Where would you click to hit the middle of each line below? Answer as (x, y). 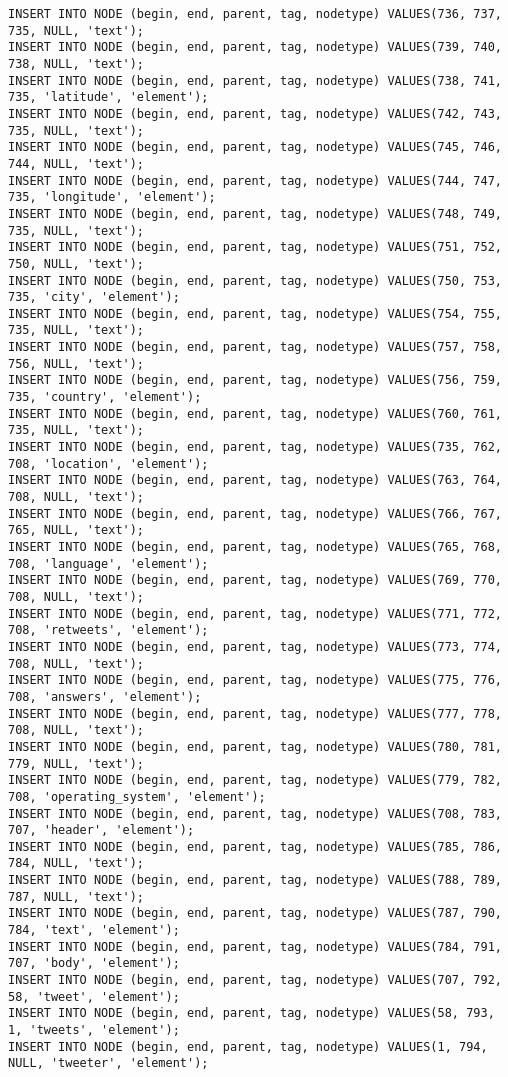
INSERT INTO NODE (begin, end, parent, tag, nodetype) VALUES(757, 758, (255, 347)
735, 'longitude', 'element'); (112, 197)
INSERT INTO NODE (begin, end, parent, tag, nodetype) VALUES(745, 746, (255, 147)
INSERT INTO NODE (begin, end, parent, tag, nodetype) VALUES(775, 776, (255, 680)
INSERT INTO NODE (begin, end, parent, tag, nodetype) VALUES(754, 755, (255, 313)
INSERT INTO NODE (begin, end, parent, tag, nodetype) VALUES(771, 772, (255, 613)
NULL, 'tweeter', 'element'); (108, 1063)
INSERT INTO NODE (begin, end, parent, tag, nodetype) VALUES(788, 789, (255, 880)
